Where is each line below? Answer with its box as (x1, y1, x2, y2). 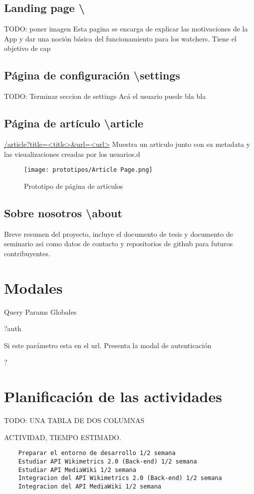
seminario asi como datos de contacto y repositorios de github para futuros (4, 238, 233, 249)
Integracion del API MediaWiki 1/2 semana (18, 483, 161, 490)
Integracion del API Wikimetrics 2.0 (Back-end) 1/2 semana (18, 475, 222, 482)
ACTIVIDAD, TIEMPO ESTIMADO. (4, 432, 121, 442)
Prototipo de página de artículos (24, 180, 123, 191)
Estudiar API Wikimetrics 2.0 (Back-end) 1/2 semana (18, 458, 197, 465)
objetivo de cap (4, 43, 51, 53)
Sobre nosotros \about (4, 205, 122, 220)
